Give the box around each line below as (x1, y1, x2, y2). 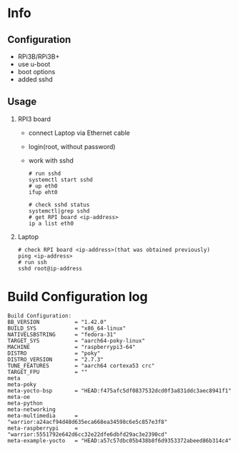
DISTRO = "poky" (7, 350, 101, 357)
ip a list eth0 (28, 220, 74, 227)
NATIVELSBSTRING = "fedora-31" (7, 330, 116, 338)
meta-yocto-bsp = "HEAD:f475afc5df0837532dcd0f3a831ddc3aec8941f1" (7, 387, 232, 394)
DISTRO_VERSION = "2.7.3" (7, 355, 104, 363)
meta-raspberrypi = (7, 425, 79, 432)
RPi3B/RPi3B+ (17, 52, 60, 61)
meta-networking (7, 405, 56, 413)
